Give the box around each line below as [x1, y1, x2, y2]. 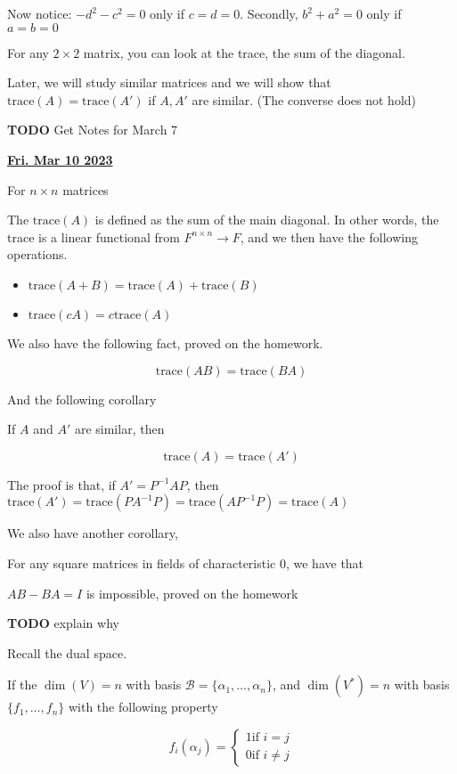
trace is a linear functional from [7, 227, 180, 246]
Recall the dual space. [7, 643, 127, 662]
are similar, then [74, 420, 165, 438]
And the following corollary [7, 389, 157, 408]
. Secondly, [240, 4, 298, 22]
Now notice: [7, 4, 72, 22]
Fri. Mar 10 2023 [7, 150, 113, 168]
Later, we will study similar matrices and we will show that [7, 73, 331, 92]
